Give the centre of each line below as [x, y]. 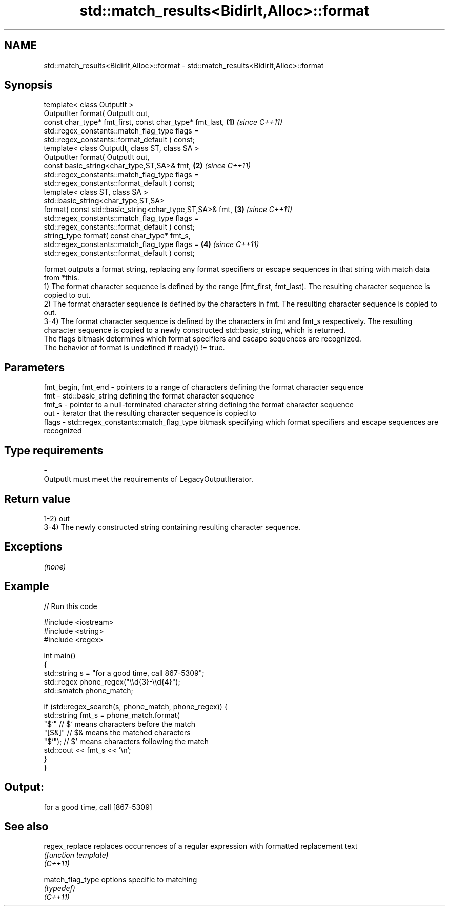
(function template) [76, 855]
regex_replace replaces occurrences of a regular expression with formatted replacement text [201, 846]
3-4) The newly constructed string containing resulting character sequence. [172, 527]
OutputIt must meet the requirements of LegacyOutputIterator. [149, 479]
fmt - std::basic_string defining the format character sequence [149, 396]
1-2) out [57, 518]
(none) [55, 566]
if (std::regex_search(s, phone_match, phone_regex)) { [136, 706]
